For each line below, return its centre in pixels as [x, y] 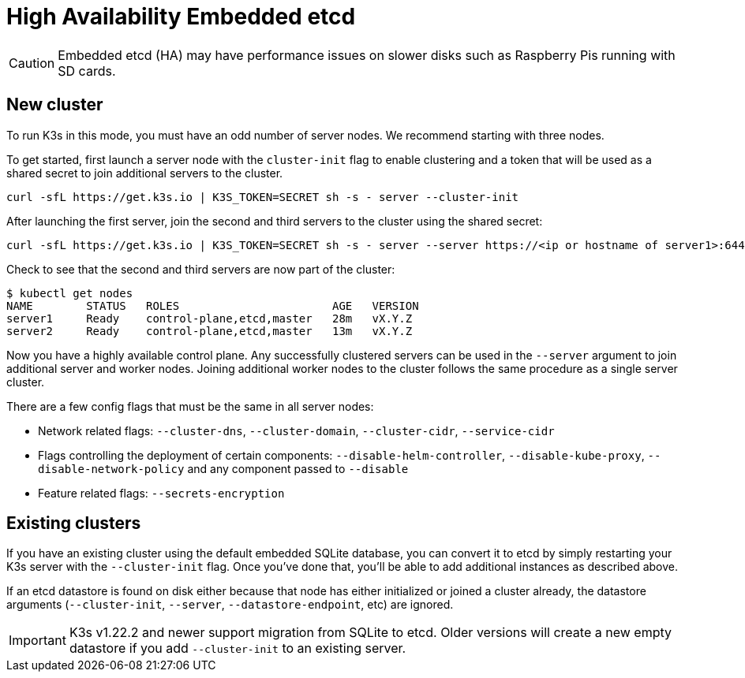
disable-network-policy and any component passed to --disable [223, 468]
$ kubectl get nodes [70, 293]
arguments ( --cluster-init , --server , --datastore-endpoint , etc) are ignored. [230, 605]
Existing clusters [74, 523]
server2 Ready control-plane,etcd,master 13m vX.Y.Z [210, 331]
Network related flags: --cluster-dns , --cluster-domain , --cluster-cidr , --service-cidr [296, 430]
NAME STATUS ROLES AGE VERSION [213, 305]
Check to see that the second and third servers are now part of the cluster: [201, 269]
